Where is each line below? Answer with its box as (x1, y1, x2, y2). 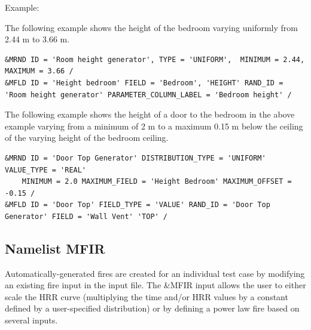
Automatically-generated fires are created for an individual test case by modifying (5, 267, 305, 279)
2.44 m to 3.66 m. (5, 33, 70, 45)
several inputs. (5, 314, 58, 326)
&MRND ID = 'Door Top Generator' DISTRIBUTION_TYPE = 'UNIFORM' (5, 153, 266, 162)
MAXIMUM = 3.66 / (5, 67, 74, 76)
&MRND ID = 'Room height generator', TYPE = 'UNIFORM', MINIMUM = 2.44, (5, 55, 305, 64)
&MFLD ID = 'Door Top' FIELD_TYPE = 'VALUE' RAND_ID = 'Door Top (5, 201, 270, 209)
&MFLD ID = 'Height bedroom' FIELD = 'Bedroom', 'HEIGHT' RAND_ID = (5, 78, 283, 87)
